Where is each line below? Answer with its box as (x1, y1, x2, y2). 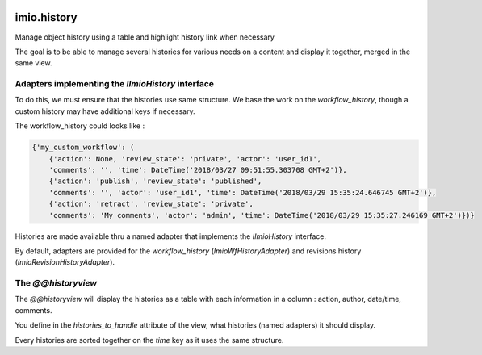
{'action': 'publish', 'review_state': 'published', (48, 177, 262, 186)
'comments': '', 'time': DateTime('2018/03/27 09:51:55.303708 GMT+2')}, (48, 165, 347, 174)
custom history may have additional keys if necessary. (15, 106, 195, 116)
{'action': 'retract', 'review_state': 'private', (48, 199, 254, 209)
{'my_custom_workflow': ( (31, 143, 135, 152)
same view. (15, 58, 52, 68)
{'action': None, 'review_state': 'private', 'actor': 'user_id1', (48, 154, 322, 163)
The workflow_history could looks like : (15, 121, 145, 131)
